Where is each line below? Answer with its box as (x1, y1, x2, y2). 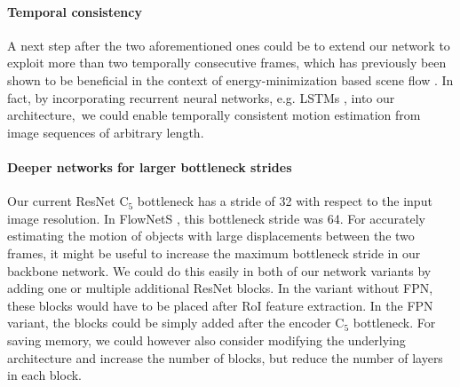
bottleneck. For (353, 313, 436, 332)
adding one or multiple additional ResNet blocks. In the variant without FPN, (7, 279, 433, 297)
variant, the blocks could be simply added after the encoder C (7, 313, 345, 332)
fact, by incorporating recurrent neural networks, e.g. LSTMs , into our (7, 88, 395, 107)
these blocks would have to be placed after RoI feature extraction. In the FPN (7, 296, 433, 314)
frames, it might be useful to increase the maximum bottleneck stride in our (7, 243, 421, 262)
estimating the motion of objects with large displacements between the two (7, 226, 415, 245)
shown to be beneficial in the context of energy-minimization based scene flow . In (7, 70, 454, 89)
